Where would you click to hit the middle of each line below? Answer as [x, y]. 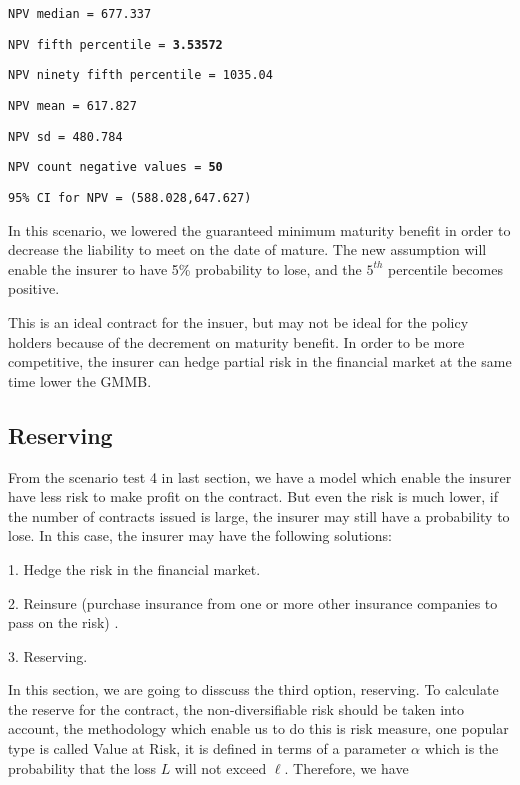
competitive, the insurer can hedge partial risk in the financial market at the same [260, 361]
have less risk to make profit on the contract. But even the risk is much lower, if [253, 496]
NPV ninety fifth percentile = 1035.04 [140, 75]
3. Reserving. [48, 655]
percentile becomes [445, 268]
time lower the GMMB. [80, 380]
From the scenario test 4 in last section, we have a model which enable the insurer [260, 476]
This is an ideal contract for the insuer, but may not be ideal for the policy [238, 321]
